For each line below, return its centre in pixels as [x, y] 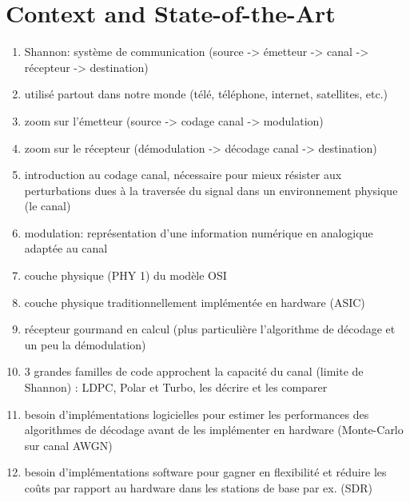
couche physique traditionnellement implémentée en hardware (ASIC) [195, 302]
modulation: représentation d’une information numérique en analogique [199, 232]
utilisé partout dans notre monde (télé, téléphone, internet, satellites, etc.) [206, 94]
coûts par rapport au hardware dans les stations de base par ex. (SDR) [198, 488]
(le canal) [48, 206]
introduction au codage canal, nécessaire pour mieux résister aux [183, 175]
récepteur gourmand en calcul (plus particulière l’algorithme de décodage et [210, 329]
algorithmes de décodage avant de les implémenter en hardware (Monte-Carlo [214, 430]
